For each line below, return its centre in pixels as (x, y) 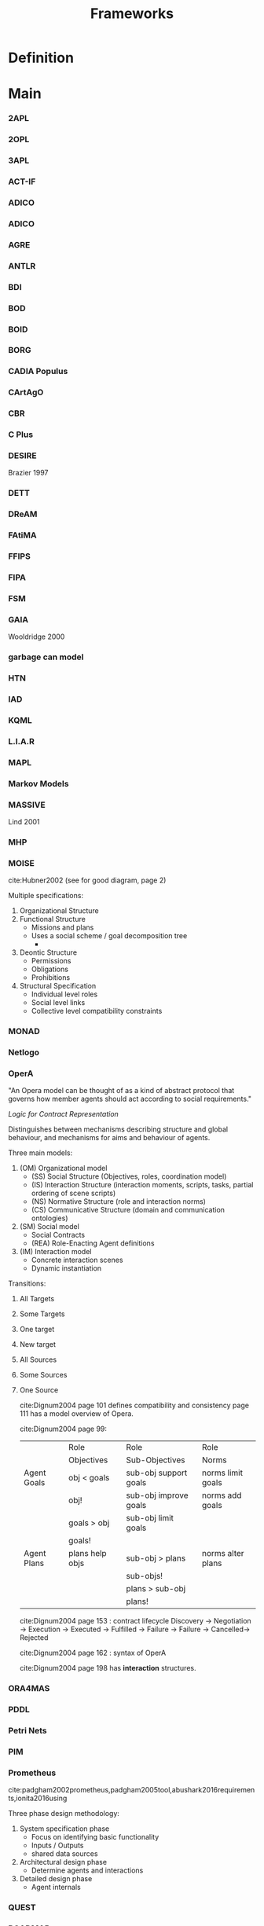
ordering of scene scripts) (73, 1193)
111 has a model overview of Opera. (76, 1414)
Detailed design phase (56, 1879)
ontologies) (49, 1218)
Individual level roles (64, 994)
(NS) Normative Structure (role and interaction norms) (119, 1201)
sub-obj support (157, 1473)
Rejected (34, 1638)
